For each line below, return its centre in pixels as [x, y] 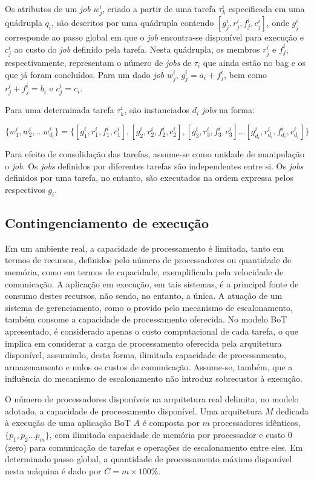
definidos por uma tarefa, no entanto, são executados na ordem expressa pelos [149, 178]
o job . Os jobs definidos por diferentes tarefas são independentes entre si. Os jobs [154, 165]
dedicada [293, 411]
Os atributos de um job [48, 8]
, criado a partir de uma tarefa [159, 8]
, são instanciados [157, 110]
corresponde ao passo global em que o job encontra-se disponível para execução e [155, 37]
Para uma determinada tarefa [60, 110]
